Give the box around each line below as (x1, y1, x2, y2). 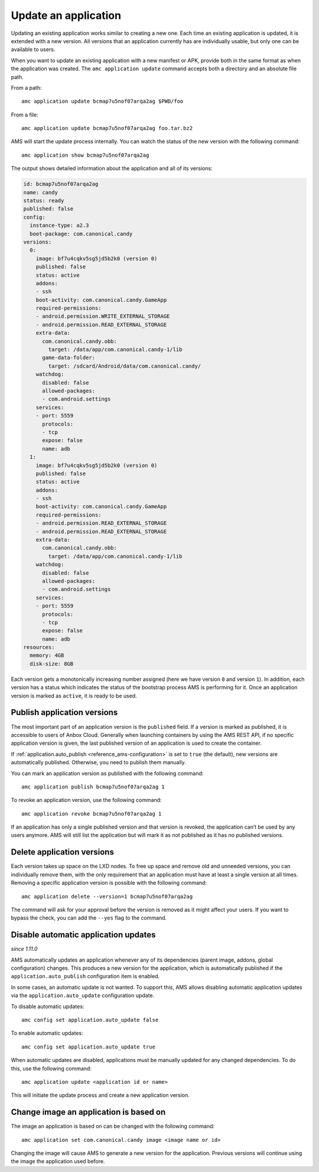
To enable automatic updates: (11, 1030, 83, 1037)
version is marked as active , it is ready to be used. (11, 692, 137, 699)
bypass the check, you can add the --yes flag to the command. (11, 914, 167, 921)
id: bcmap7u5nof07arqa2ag (23, 181, 99, 187)
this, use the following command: (11, 1064, 92, 1072)
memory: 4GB (30, 652, 64, 659)
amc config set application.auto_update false (21, 1017, 159, 1023)
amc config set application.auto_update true (21, 1043, 156, 1050)
